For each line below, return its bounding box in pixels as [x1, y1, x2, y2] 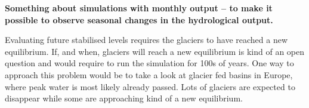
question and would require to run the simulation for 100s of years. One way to [5, 57, 294, 69]
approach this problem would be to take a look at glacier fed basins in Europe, [5, 68, 293, 81]
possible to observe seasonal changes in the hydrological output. [5, 13, 273, 26]
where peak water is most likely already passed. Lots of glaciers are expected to [5, 80, 295, 92]
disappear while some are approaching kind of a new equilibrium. [5, 92, 243, 104]
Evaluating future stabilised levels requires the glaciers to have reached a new [5, 33, 288, 46]
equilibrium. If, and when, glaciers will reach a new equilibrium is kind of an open [5, 45, 305, 57]
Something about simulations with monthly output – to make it [5, 2, 273, 14]
